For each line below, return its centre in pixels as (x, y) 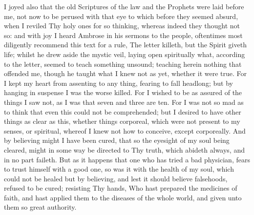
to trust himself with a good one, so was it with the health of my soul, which (119, 169)
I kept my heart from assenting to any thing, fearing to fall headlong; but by (118, 83)
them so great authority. (40, 207)
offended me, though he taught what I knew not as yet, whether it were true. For (126, 73)
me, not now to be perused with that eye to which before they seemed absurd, (121, 16)
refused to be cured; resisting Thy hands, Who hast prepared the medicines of (121, 188)
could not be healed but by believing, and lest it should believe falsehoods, (116, 178)
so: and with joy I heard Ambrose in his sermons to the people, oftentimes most (123, 35)
